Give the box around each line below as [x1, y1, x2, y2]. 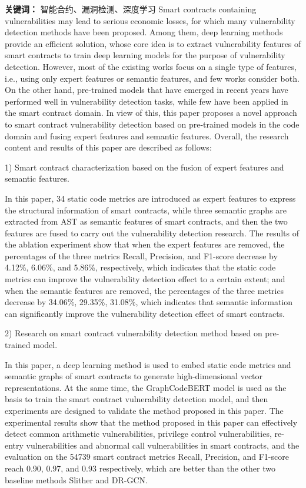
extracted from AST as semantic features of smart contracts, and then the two [5, 215, 288, 228]
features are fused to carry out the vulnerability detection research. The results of [5, 226, 300, 239]
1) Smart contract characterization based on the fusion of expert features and [5, 161, 284, 173]
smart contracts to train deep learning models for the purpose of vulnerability [5, 49, 285, 61]
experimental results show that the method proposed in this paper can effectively [5, 416, 298, 428]
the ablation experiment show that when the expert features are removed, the [5, 238, 285, 250]
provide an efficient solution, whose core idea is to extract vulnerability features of [5, 37, 301, 49]
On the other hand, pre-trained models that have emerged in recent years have [5, 83, 288, 96]
